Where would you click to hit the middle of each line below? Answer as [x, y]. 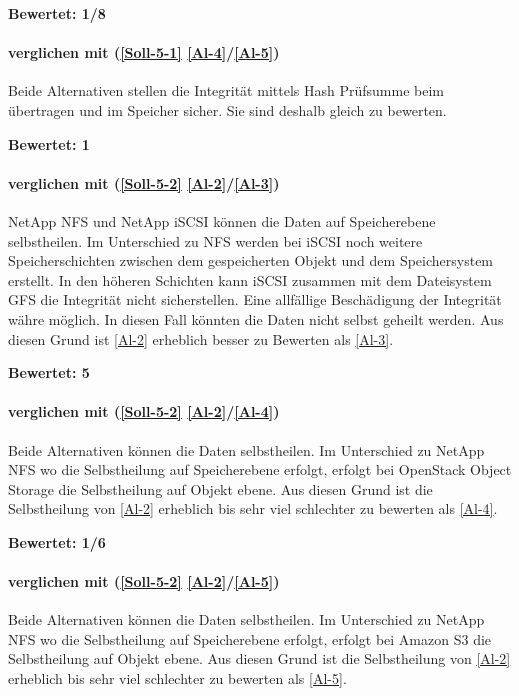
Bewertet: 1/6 [57, 541]
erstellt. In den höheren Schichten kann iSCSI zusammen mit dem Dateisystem [250, 279]
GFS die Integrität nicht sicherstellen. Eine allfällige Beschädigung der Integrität [255, 299]
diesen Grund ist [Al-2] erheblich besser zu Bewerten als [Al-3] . [201, 338]
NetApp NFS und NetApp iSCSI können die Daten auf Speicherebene [222, 220]
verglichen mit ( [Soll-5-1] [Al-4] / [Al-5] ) [144, 52]
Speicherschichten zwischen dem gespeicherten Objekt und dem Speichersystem [251, 260]
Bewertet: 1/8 [57, 13]
